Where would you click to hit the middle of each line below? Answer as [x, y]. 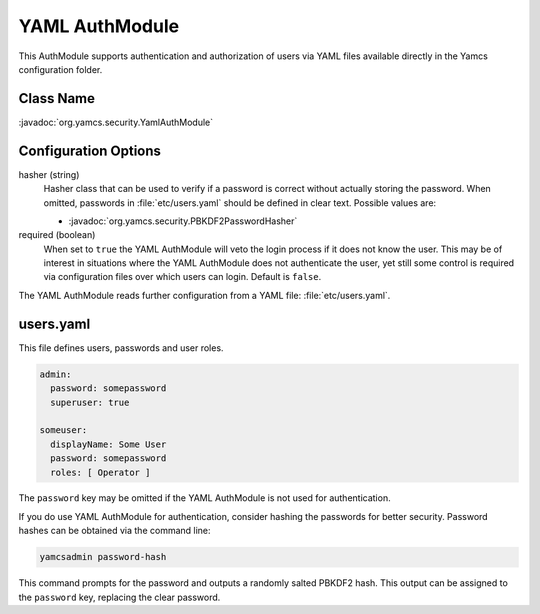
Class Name [56, 98]
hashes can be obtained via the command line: [114, 531]
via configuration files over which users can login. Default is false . [182, 277]
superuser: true [90, 402]
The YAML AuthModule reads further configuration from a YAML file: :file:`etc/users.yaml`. [204, 295]
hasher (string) [49, 174]
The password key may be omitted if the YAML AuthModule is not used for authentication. [204, 498]
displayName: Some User [108, 444]
